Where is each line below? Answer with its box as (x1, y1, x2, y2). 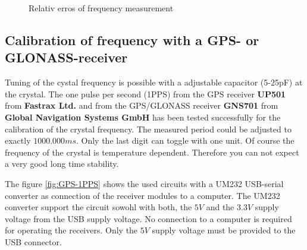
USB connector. (5, 235, 62, 248)
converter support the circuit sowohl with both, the (5, 201, 192, 213)
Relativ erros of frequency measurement (29, 2, 174, 14)
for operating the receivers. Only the (5, 224, 138, 236)
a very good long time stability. (5, 157, 119, 170)
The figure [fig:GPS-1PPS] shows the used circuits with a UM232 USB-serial (5, 177, 284, 189)
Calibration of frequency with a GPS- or (5, 30, 259, 49)
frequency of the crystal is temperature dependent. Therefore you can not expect (5, 145, 299, 158)
